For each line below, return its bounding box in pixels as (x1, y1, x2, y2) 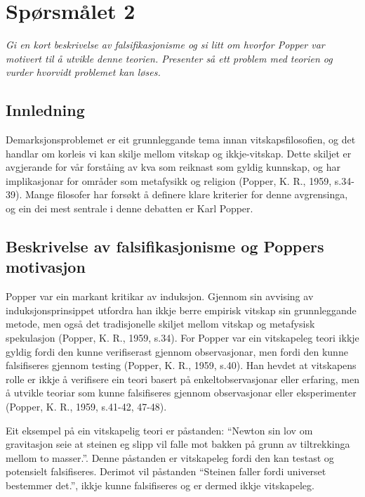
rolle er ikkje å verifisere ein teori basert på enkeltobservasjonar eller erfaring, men (6, 371, 359, 386)
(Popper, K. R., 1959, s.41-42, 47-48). (6, 399, 167, 414)
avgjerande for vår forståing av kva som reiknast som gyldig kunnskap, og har (6, 160, 341, 174)
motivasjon (6, 256, 86, 278)
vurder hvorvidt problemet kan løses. (6, 65, 161, 79)
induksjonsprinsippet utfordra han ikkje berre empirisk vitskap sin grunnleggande (6, 302, 357, 317)
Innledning (6, 99, 85, 121)
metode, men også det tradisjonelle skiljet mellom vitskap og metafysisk (6, 316, 315, 331)
